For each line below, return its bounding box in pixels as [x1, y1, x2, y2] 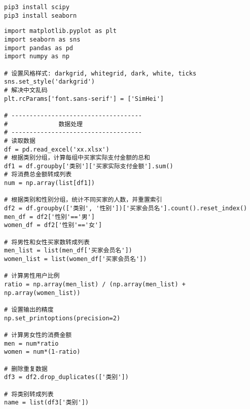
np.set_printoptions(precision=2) [4, 314, 121, 322]
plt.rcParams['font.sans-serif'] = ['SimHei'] [4, 95, 164, 102]
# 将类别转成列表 [4, 390, 54, 398]
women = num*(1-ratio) [4, 348, 81, 356]
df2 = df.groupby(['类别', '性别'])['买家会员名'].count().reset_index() [4, 205, 247, 212]
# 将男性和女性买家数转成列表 [4, 238, 90, 246]
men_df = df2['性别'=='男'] [4, 213, 95, 220]
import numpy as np [4, 53, 69, 60]
